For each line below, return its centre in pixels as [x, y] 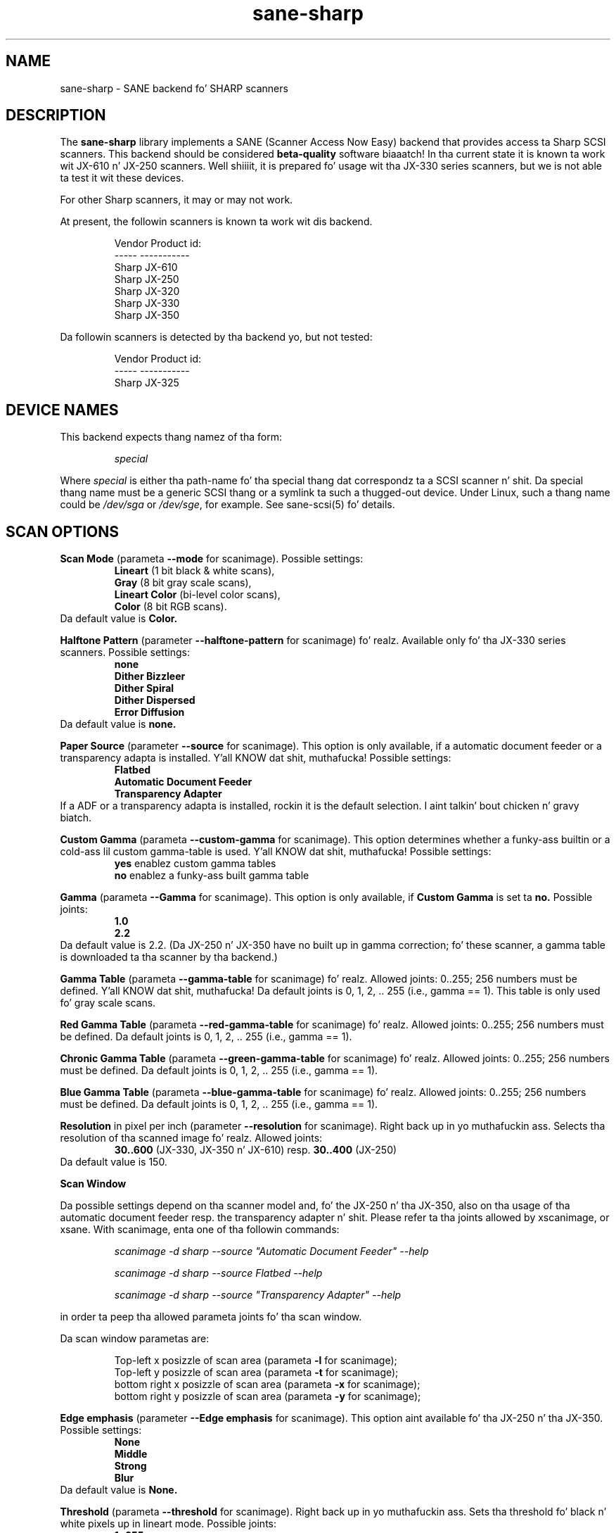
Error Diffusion [149, 712]
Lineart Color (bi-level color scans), [197, 595]
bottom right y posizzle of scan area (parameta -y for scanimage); [268, 1396]
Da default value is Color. [119, 619]
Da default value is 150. [114, 1162]
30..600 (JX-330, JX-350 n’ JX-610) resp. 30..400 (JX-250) [256, 1150]
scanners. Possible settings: [125, 652]
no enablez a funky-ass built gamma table [212, 876]
